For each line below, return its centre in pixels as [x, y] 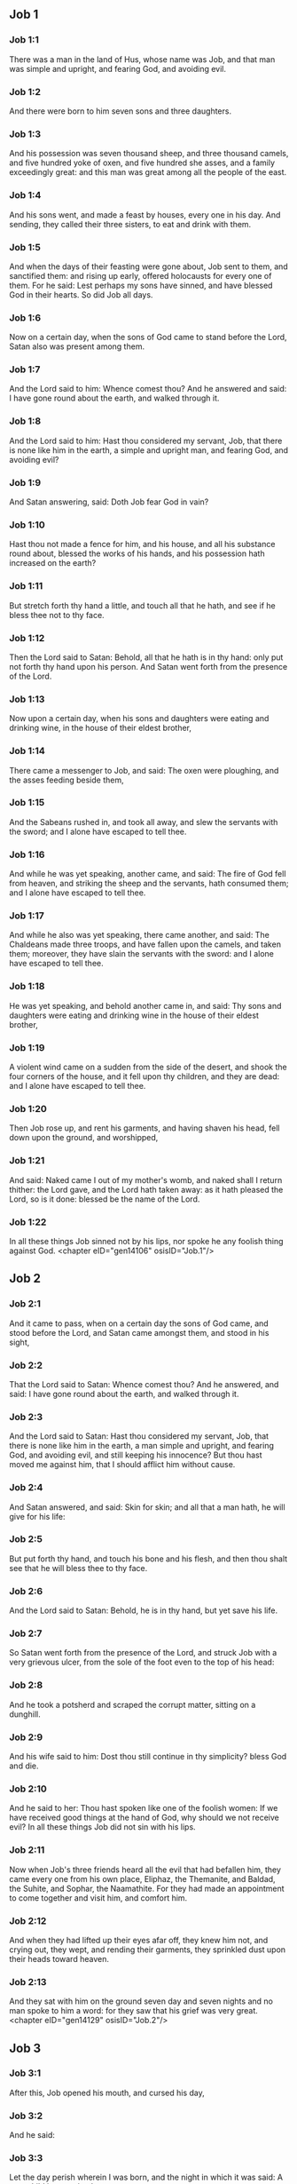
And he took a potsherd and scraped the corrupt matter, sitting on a [133, 1704]
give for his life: [37, 1516]
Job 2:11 [27, 1850]
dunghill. [25, 1714]
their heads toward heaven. [59, 1958]
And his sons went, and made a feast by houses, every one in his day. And [145, 214]
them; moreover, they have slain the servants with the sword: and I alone [142, 954]
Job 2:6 [26, 1591]
